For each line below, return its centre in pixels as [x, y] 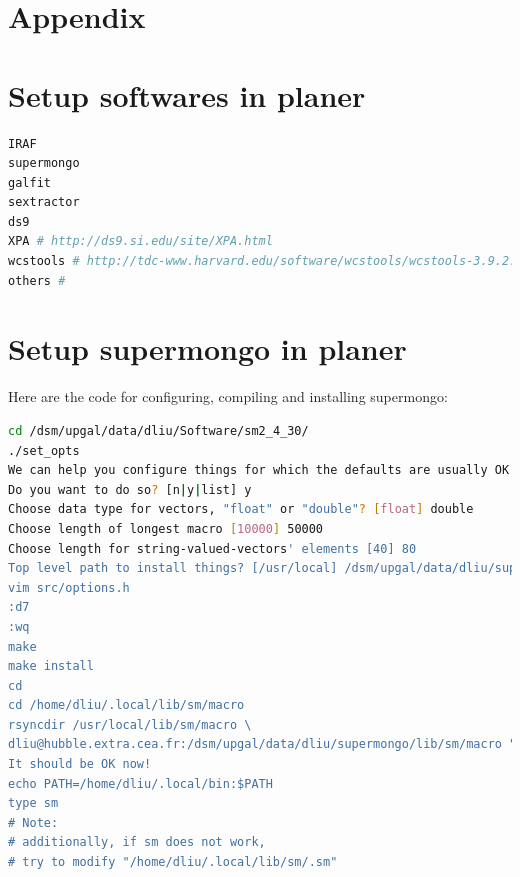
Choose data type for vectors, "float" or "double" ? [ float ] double [241, 509]
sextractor [44, 202]
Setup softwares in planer [187, 94]
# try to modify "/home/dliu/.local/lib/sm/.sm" [173, 862]
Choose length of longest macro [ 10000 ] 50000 [166, 528]
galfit [29, 182]
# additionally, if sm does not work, [137, 842]
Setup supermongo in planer [207, 348]
